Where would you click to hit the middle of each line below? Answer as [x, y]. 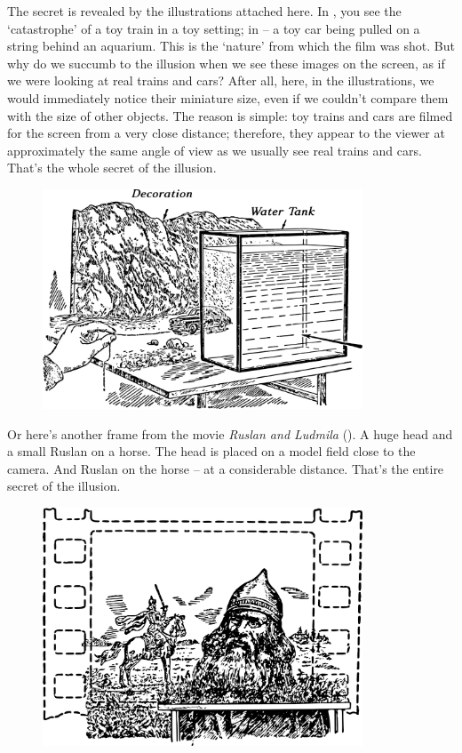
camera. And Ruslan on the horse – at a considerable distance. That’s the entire [226, 468]
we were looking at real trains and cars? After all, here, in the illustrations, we [221, 80]
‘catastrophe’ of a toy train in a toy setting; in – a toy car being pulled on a [214, 28]
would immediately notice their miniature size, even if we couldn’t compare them [228, 97]
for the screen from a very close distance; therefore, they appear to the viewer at [226, 133]
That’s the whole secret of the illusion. [112, 168]
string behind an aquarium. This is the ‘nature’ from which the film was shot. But [231, 46]
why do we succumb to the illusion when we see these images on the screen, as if [226, 63]
